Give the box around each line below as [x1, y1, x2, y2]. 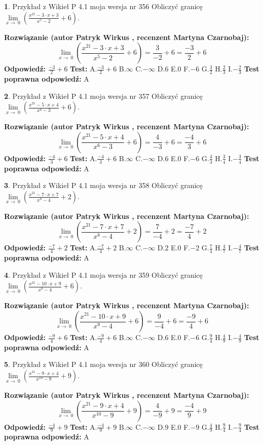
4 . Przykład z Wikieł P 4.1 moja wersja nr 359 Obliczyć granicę [4, 269, 203, 280]
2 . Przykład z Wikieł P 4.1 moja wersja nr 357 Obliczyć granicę [4, 90, 203, 101]
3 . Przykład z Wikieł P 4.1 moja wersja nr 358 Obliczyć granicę [4, 180, 203, 191]
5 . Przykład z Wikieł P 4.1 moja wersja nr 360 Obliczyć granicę [4, 359, 203, 369]
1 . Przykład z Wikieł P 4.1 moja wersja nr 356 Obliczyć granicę [4, 1, 203, 11]
